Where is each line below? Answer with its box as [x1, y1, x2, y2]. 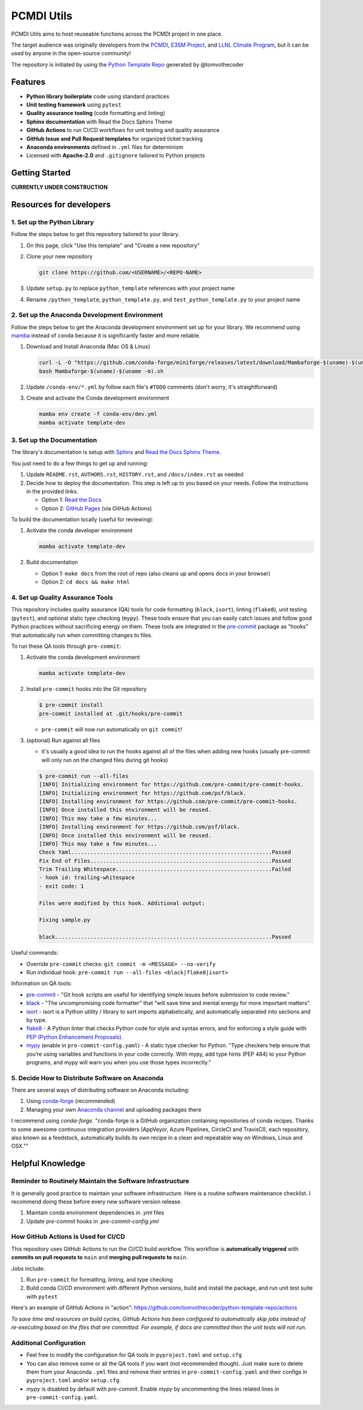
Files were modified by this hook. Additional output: [39, 900, 205, 906]
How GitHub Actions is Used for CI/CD [11, 1233, 125, 1241]
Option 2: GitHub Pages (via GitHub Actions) [41, 504, 152, 512]
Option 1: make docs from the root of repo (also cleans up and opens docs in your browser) [41, 570, 270, 577]
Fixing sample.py [39, 917, 91, 923]
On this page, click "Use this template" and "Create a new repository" [26, 242, 200, 249]
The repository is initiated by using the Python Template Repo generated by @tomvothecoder [11, 61, 244, 68]
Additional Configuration [11, 1339, 86, 1347]
